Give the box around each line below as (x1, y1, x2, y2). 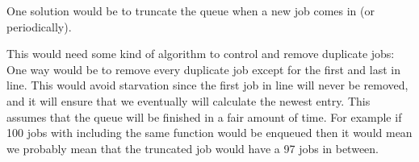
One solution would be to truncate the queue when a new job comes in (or (6, 2, 375, 19)
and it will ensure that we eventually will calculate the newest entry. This (6, 92, 371, 109)
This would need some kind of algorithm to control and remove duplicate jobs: (6, 45, 395, 62)
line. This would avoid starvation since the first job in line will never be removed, (6, 77, 409, 93)
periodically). (6, 18, 72, 35)
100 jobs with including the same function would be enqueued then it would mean (6, 124, 413, 141)
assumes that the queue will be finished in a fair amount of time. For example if (6, 108, 402, 125)
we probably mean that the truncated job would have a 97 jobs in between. (6, 139, 379, 156)
